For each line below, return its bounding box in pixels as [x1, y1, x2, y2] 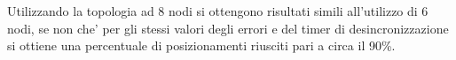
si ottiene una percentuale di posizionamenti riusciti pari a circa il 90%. [7, 36, 396, 55]
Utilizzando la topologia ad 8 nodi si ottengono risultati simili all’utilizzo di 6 [7, 2, 428, 19]
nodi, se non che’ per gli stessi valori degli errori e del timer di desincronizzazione [7, 19, 449, 37]
